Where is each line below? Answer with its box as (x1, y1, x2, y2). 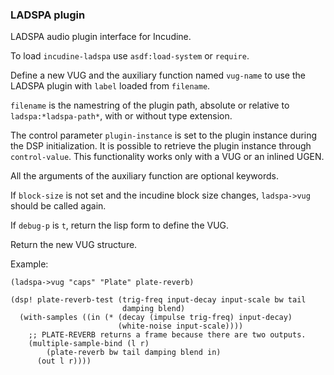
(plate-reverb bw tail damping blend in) (46, 348, 222, 358)
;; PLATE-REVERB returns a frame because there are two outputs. (28, 330, 307, 340)
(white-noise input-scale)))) (117, 321, 244, 332)
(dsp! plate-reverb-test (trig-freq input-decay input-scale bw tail (10, 295, 307, 305)
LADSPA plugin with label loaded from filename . (10, 80, 211, 92)
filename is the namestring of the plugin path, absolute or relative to (10, 99, 290, 112)
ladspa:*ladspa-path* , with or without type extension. (10, 110, 233, 122)
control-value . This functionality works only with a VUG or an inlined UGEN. (10, 151, 325, 163)
